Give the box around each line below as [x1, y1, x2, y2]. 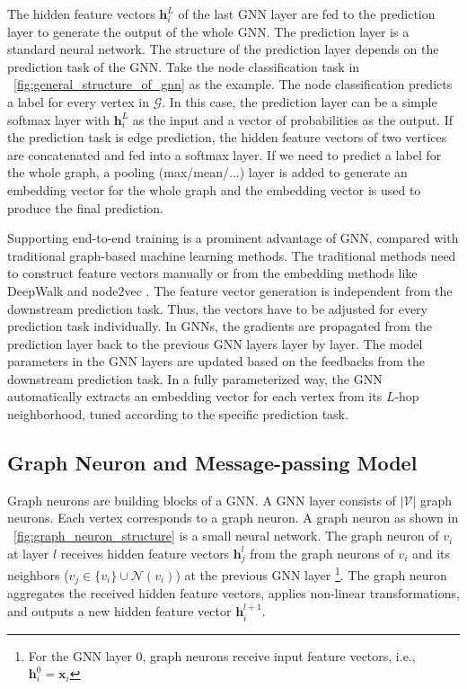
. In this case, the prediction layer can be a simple [162, 92, 437, 111]
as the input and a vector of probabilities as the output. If [132, 110, 453, 129]
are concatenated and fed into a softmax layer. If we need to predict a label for [7, 145, 442, 164]
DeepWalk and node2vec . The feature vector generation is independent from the [7, 281, 453, 300]
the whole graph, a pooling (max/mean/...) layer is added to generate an [7, 163, 408, 182]
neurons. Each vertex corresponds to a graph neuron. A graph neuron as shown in [7, 508, 459, 527]
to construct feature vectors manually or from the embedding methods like [7, 264, 418, 282]
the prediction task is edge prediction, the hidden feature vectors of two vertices [7, 128, 447, 147]
